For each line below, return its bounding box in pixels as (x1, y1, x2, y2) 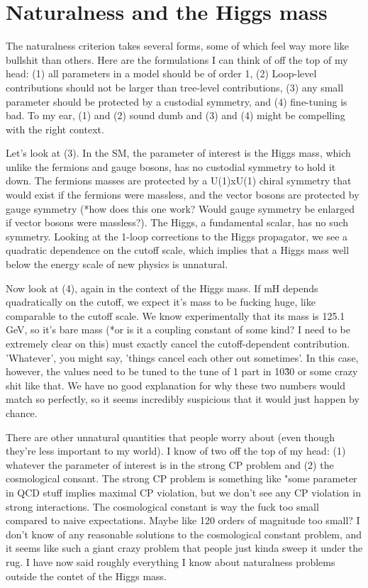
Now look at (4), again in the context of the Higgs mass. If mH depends (6, 280, 318, 295)
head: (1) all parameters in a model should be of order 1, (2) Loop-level (6, 66, 317, 81)
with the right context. (6, 121, 104, 136)
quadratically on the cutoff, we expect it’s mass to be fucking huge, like (6, 294, 316, 309)
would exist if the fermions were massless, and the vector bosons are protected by (6, 187, 359, 202)
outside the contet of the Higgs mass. (6, 568, 167, 583)
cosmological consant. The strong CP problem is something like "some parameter (6, 471, 357, 486)
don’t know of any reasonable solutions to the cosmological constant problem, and (6, 526, 362, 541)
